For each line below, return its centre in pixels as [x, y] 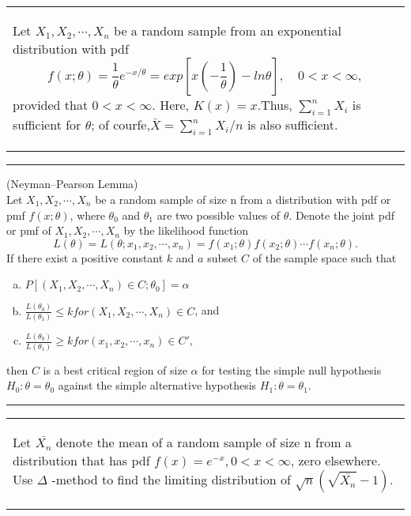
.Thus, [275, 105]
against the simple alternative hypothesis [157, 385]
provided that [51, 105]
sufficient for [47, 125]
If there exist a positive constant [85, 257]
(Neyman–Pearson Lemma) [72, 184]
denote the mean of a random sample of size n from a [204, 442]
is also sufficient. [292, 125]
